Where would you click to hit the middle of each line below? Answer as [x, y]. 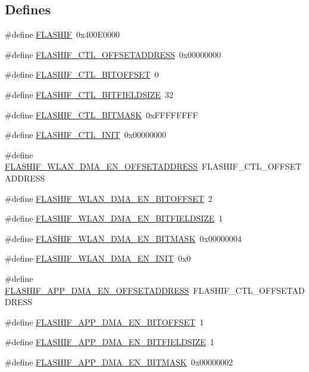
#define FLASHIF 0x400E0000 [62, 34]
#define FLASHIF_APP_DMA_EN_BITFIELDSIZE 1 [110, 342]
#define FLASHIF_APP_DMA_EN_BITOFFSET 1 [104, 322]
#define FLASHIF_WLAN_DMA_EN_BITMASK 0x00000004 [123, 238]
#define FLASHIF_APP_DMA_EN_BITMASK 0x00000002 [119, 362]
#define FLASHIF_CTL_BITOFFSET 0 [82, 74]
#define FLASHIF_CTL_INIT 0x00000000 [86, 135]
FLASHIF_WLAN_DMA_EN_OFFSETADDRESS [101, 166]
